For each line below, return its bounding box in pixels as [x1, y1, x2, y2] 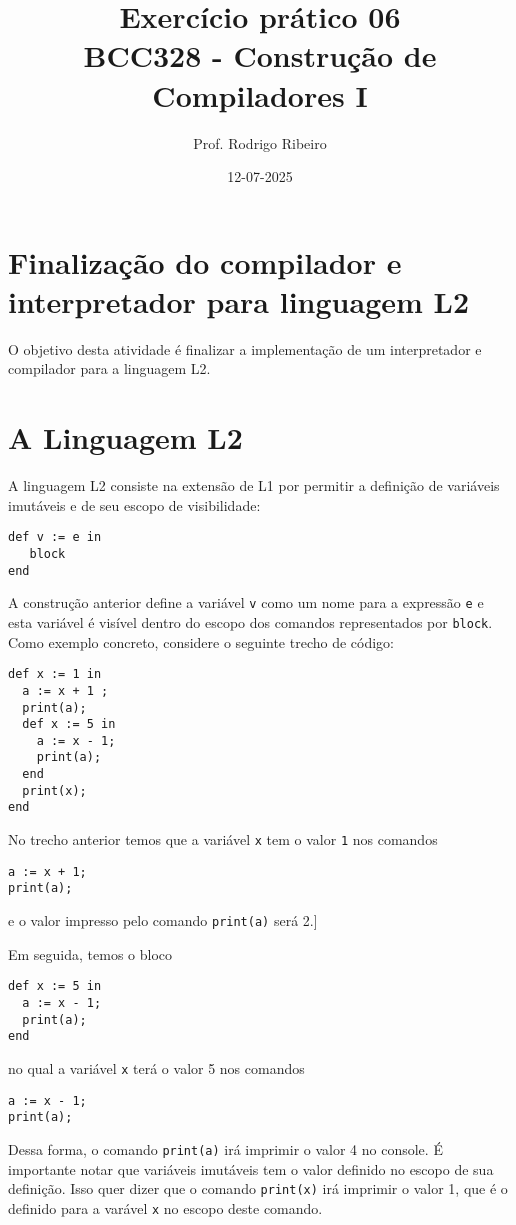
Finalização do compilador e [8, 241, 402, 282]
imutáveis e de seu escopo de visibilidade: [8, 494, 261, 515]
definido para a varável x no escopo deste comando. [8, 1197, 323, 1218]
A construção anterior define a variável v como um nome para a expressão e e [8, 592, 484, 613]
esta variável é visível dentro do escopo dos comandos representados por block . [8, 611, 493, 632]
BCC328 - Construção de [83, 35, 437, 76]
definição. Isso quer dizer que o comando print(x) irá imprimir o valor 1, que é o [8, 1178, 508, 1199]
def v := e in [8, 530, 102, 545]
